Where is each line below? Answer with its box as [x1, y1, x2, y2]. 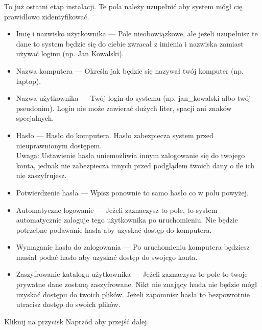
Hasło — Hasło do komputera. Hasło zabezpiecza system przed [16, 129, 213, 140]
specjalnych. [16, 113, 54, 123]
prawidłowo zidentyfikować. [4, 11, 89, 21]
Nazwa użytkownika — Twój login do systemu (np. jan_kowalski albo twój [16, 93, 251, 103]
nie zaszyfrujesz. [16, 170, 67, 181]
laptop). [16, 75, 41, 86]
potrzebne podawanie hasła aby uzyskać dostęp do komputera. [16, 224, 212, 235]
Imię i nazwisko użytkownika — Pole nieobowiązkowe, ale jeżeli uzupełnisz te [16, 28, 258, 39]
